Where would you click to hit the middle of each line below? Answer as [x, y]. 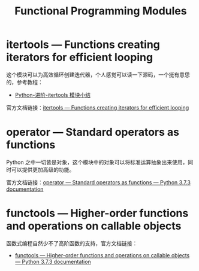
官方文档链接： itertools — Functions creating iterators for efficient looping [98, 107]
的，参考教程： [25, 82]
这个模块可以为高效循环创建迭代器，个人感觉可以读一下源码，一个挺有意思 [98, 74]
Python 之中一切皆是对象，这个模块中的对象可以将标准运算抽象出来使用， [97, 162]
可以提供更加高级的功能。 [43, 169]
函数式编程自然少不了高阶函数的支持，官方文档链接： [72, 243]
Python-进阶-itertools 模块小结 [53, 95]
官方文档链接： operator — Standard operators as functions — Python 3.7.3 [98, 182]
